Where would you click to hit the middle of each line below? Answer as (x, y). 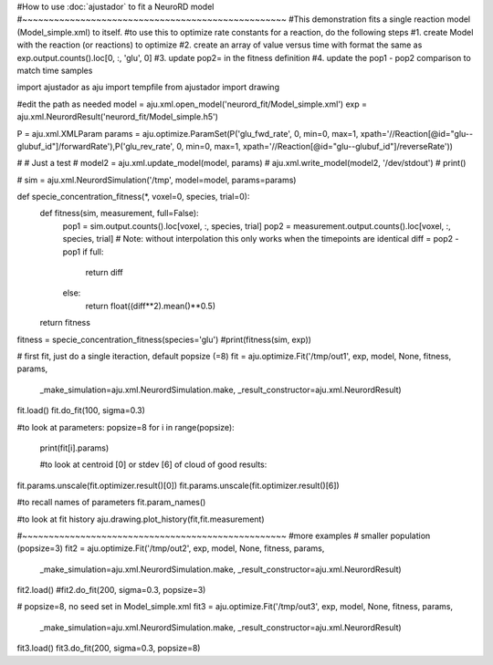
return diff (104, 273)
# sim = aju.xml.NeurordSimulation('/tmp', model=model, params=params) (157, 180)
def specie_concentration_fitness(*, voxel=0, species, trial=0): (133, 197)
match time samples (55, 70)
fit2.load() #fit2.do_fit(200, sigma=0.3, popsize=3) (111, 590)
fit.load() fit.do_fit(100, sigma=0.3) (81, 410)
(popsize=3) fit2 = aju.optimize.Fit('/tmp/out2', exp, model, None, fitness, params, (171, 548)
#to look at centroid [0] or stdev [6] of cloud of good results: (153, 464)
